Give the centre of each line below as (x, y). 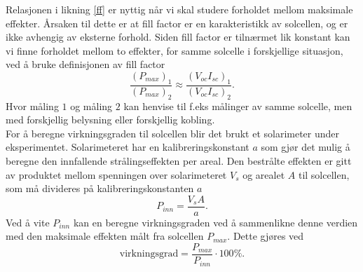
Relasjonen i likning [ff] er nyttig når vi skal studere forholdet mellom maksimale (179, 9)
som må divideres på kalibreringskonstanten (100, 188)
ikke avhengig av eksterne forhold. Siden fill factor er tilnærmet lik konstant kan (178, 37)
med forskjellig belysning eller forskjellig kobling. (110, 120)
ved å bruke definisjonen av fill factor (85, 64)
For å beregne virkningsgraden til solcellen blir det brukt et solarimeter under (173, 133)
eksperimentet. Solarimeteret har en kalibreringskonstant (128, 147)
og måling (91, 106)
